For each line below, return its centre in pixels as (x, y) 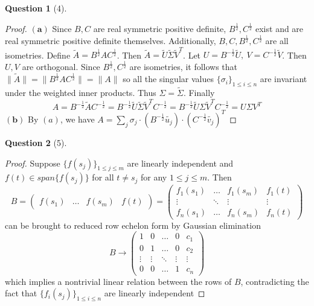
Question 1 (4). (36, 8)
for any (154, 177)
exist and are (280, 28)
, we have (77, 119)
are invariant (284, 79)
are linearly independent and (180, 163)
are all (277, 40)
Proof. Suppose (33, 163)
